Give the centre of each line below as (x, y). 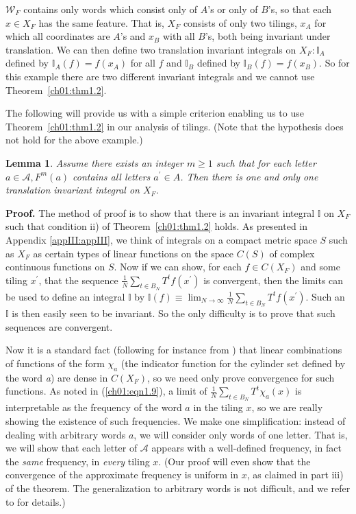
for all (143, 63)
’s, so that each (300, 9)
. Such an (325, 296)
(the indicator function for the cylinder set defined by (233, 363)
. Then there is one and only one (249, 176)
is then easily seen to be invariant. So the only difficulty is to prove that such (174, 313)
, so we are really (287, 407)
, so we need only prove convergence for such (241, 377)
